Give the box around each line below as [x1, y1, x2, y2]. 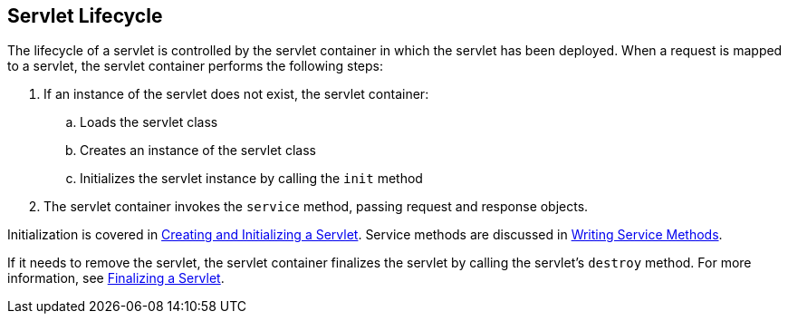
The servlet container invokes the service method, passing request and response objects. [43, 199, 589, 215]
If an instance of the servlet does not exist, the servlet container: [43, 86, 429, 102]
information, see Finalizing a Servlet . [7, 270, 225, 287]
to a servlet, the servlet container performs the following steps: [7, 58, 384, 74]
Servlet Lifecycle [7, 5, 163, 27]
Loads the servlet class [80, 114, 218, 131]
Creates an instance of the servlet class [80, 142, 316, 159]
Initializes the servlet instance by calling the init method [80, 170, 423, 187]
